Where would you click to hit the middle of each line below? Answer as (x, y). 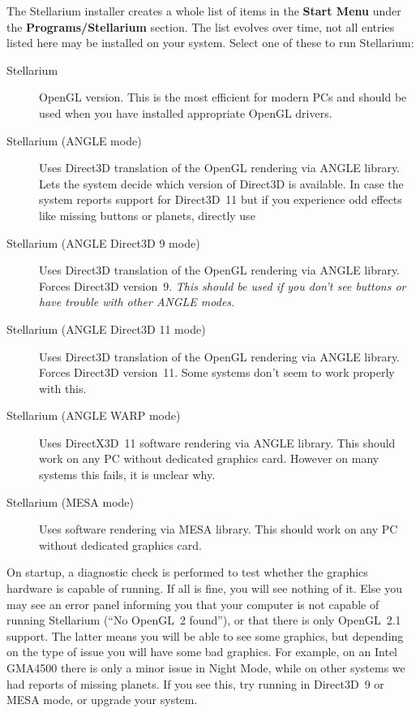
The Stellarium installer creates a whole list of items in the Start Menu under (204, 11)
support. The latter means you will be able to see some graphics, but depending (205, 635)
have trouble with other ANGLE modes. (137, 302)
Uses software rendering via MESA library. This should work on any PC (219, 529)
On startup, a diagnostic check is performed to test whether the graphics (187, 572)
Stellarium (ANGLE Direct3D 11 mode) (106, 328)
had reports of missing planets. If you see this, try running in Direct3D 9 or (195, 683)
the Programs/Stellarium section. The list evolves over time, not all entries (201, 26)
